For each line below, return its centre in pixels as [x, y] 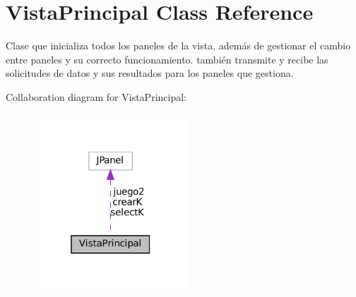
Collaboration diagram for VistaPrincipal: [96, 96]
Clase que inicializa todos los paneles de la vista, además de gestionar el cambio [178, 46]
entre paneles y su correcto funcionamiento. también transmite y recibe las [167, 59]
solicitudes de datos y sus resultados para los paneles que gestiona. [150, 73]
